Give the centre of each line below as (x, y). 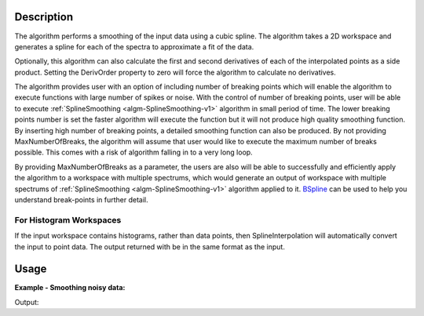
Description (44, 17)
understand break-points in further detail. (81, 199)
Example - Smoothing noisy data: (70, 288)
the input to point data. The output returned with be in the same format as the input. (150, 246)
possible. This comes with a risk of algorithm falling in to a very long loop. (133, 152)
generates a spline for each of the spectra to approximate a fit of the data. (134, 46)
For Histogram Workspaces (68, 220)
